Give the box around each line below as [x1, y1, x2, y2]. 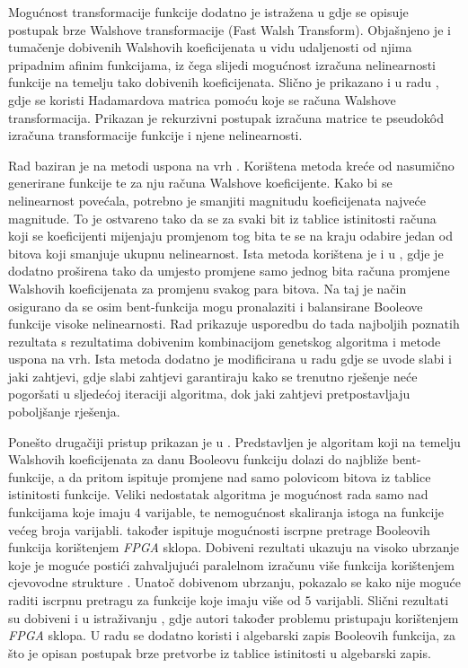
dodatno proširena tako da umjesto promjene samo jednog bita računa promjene [8, 261, 450, 280]
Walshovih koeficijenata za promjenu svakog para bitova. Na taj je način [8, 278, 407, 297]
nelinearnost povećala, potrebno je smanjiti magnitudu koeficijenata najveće [8, 190, 426, 209]
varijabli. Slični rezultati [315, 591, 449, 609]
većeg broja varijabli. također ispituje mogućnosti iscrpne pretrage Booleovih [8, 520, 430, 539]
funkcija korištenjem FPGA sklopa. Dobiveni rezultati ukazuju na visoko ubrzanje [8, 538, 460, 557]
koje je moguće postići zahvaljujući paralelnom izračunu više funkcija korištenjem [8, 555, 455, 574]
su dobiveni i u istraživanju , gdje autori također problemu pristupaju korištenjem [8, 608, 459, 627]
